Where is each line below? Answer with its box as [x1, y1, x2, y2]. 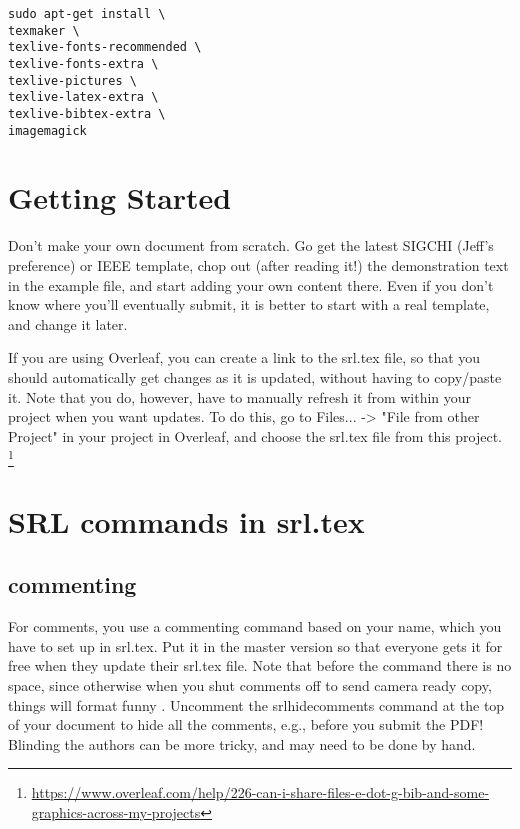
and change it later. [8, 313, 128, 334]
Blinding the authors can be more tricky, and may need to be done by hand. [8, 733, 476, 754]
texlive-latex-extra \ [8, 90, 159, 105]
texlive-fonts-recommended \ [8, 40, 202, 55]
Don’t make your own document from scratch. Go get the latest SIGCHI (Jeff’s [8, 235, 494, 256]
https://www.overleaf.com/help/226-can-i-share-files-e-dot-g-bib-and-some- [31, 782, 490, 803]
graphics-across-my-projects [31, 801, 201, 822]
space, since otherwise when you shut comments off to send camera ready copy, [8, 675, 492, 695]
